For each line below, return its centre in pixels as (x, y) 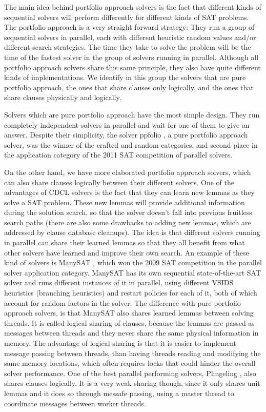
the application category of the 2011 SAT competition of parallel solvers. (118, 155)
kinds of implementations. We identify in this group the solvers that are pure (125, 77)
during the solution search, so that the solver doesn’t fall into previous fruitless (128, 212)
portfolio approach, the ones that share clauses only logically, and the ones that (129, 87)
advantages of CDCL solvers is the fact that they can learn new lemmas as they (129, 192)
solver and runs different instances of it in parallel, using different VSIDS (119, 282)
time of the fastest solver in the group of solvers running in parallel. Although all (131, 57)
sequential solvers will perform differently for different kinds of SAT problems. (127, 17)
